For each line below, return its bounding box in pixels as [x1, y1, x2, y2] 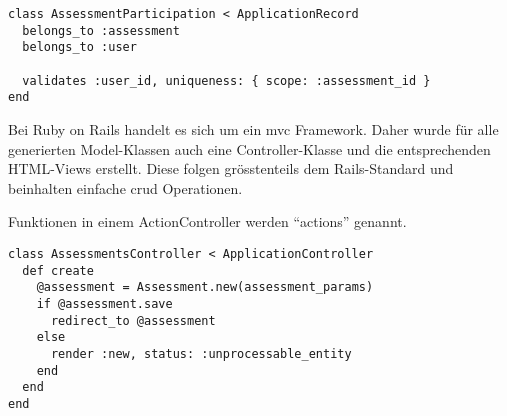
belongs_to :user [22, 40, 137, 55]
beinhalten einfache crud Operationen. [8, 177, 243, 198]
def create [22, 263, 94, 278]
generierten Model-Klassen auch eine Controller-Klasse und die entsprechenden [8, 138, 491, 159]
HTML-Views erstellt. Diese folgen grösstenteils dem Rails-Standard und [8, 158, 454, 179]
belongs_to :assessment [22, 23, 180, 38]
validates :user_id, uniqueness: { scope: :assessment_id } [22, 73, 431, 88]
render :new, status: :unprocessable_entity [50, 346, 352, 361]
